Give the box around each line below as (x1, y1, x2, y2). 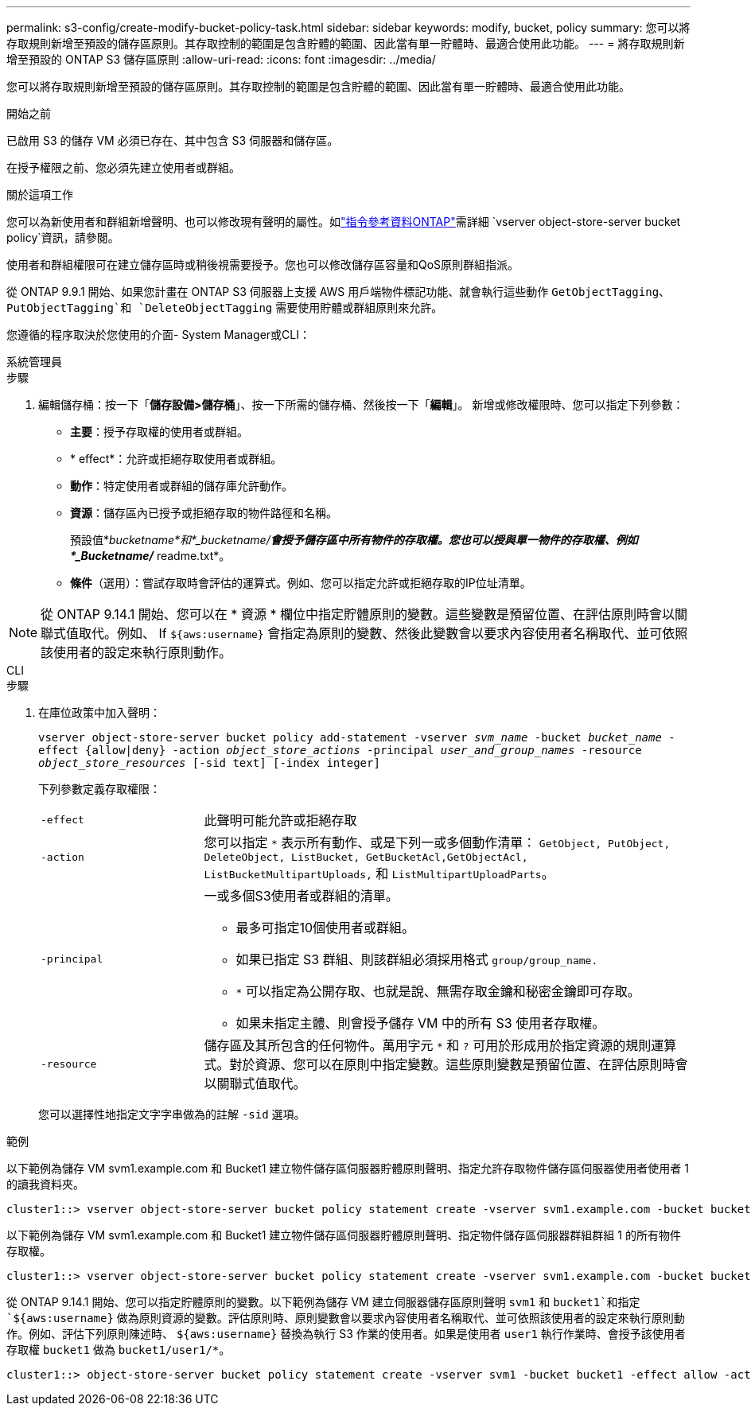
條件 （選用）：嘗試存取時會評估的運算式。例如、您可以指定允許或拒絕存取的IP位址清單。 (70, 576, 531, 589)
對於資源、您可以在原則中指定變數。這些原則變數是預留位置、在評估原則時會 (229, 1056, 688, 1072)
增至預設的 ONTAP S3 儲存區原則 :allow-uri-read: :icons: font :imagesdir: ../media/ (6, 53, 436, 66)
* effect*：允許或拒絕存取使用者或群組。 (70, 452, 282, 465)
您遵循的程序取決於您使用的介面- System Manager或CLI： (6, 328, 310, 341)
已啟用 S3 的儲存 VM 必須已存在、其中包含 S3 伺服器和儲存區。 (6, 134, 339, 147)
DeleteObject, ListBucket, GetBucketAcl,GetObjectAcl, (204, 851, 528, 863)
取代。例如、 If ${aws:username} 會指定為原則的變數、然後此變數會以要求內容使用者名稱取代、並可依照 (79, 625, 688, 641)
